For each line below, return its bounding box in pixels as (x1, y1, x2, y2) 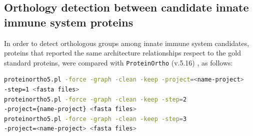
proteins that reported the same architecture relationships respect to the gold (4, 47, 241, 58)
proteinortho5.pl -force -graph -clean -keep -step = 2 (4, 95, 187, 103)
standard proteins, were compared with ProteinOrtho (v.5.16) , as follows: (4, 57, 233, 67)
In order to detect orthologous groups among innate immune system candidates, (4, 37, 249, 48)
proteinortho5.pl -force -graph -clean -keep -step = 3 (4, 115, 187, 122)
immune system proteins (4, 14, 133, 29)
